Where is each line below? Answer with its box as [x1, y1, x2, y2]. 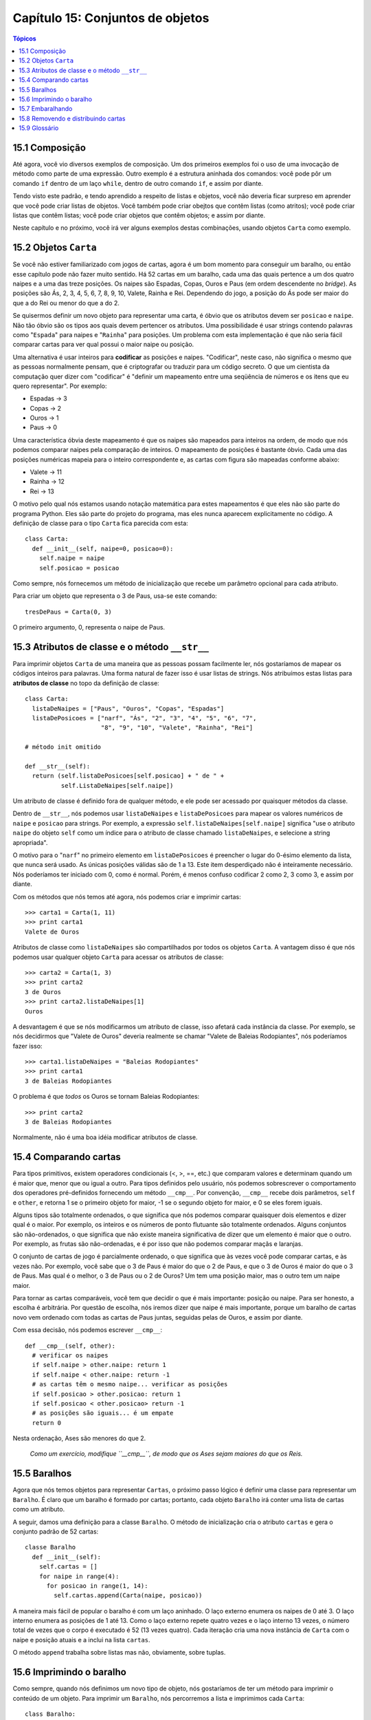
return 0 [32, 1419, 62, 1427]
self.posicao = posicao [38, 564, 120, 572]
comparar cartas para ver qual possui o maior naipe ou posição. [12, 341, 194, 349]
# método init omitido [25, 743, 102, 751]
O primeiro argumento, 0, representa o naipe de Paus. [12, 623, 165, 632]
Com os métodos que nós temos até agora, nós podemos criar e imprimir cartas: [12, 892, 241, 901]
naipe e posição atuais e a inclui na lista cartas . [12, 1635, 150, 1644]
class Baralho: [25, 1710, 76, 1718]
